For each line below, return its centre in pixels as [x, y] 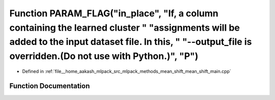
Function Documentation [50, 86]
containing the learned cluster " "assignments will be [125, 28]
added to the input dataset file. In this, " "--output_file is [131, 42]
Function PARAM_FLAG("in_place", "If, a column [114, 13]
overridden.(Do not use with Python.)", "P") [104, 56]
